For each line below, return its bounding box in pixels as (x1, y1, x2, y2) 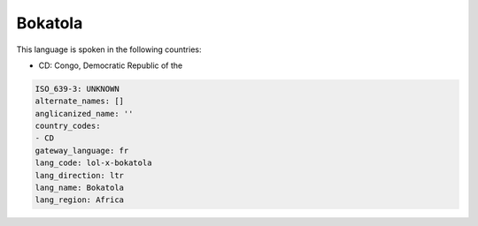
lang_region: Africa (35, 195, 124, 205)
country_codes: (35, 121, 101, 132)
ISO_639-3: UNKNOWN (35, 84, 119, 94)
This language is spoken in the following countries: (16, 44, 202, 55)
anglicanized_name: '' (35, 109, 134, 118)
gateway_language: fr (35, 146, 129, 155)
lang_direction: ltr (35, 170, 124, 180)
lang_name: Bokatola (35, 183, 124, 193)
